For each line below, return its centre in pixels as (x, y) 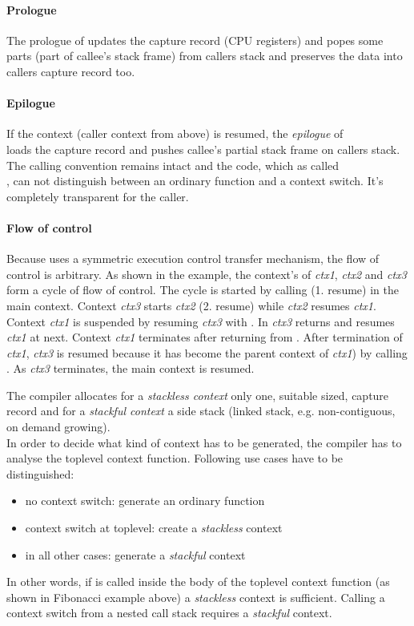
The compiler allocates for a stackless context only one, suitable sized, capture (198, 395)
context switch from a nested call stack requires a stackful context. (169, 613)
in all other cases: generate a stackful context (135, 554)
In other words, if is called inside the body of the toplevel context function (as (198, 582)
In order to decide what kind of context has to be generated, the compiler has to (204, 442)
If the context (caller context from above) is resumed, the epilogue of (175, 133)
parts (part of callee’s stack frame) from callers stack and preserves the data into (205, 56)
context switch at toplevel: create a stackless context (154, 528)
